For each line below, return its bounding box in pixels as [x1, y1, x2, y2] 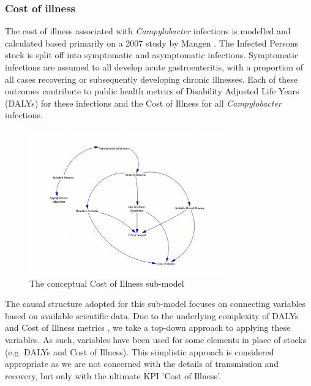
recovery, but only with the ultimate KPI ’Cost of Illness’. [5, 369, 221, 382]
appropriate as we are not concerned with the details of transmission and [5, 357, 279, 370]
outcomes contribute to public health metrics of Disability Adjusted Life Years [5, 85, 299, 97]
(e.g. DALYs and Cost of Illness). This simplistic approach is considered [5, 345, 274, 358]
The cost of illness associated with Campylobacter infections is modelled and [5, 25, 291, 37]
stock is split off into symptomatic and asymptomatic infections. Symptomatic [5, 48, 299, 61]
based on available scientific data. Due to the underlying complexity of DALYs [5, 309, 299, 322]
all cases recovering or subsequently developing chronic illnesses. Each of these [5, 72, 298, 85]
